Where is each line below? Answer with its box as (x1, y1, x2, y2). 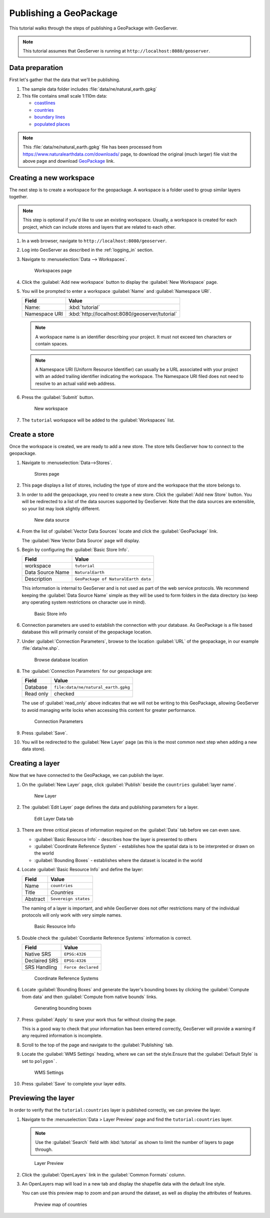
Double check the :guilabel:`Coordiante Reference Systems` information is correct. (21, 935, 192, 941)
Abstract (24, 895, 45, 902)
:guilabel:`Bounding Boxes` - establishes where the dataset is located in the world (34, 857, 202, 863)
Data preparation (9, 64, 63, 72)
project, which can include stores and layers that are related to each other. (22, 224, 176, 230)
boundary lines (34, 114, 65, 120)
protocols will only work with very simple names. (21, 912, 122, 918)
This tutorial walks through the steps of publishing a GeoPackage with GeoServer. (9, 25, 178, 31)
